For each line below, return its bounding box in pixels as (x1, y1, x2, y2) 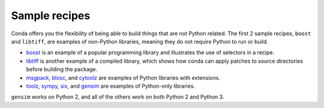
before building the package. (26, 66, 98, 73)
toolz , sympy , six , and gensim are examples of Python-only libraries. (26, 82, 195, 90)
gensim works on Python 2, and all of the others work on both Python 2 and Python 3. (11, 93, 224, 101)
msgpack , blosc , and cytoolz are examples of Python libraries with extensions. (26, 74, 220, 81)
